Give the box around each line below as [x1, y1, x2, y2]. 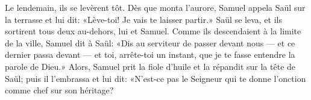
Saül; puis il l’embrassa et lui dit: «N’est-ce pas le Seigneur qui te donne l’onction [5, 72, 306, 84]
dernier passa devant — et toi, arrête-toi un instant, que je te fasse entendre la [5, 48, 295, 61]
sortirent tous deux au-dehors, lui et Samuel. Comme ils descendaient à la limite [5, 25, 301, 37]
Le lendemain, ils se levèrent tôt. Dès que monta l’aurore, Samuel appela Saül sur [5, 1, 306, 13]
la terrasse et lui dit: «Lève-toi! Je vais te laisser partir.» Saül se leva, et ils [5, 13, 282, 25]
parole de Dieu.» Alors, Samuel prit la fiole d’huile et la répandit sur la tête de [5, 60, 296, 72]
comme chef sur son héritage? [5, 84, 114, 96]
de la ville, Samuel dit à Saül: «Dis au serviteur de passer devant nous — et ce [5, 36, 295, 49]
